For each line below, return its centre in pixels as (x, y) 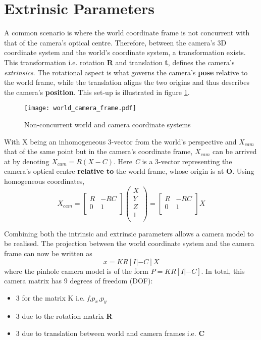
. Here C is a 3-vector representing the (173, 161)
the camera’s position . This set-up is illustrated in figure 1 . (97, 92)
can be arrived (234, 151)
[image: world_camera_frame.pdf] (80, 108)
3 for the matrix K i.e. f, (54, 297)
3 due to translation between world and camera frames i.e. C (110, 333)
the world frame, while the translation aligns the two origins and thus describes (127, 82)
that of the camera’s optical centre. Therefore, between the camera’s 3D (115, 42)
